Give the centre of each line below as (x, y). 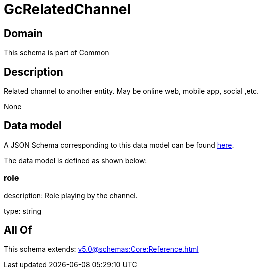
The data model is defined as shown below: (76, 160)
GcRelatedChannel (67, 9)
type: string (23, 211)
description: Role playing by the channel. (71, 195)
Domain (24, 33)
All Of (18, 230)
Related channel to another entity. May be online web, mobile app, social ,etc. (131, 91)
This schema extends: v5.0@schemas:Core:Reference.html (101, 249)
